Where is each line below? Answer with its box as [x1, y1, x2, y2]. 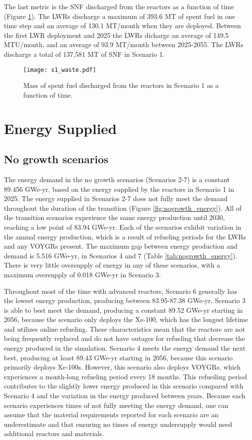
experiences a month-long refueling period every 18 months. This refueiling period [4, 371, 247, 381]
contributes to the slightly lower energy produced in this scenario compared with [4, 381, 244, 391]
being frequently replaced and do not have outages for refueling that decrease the [4, 333, 245, 343]
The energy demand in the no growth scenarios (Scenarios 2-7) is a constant [4, 174, 230, 184]
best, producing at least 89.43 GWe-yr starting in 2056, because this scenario [4, 352, 233, 362]
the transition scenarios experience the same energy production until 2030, [4, 212, 225, 222]
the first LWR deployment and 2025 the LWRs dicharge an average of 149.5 [4, 30, 229, 40]
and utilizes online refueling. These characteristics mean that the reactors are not [4, 323, 245, 334]
